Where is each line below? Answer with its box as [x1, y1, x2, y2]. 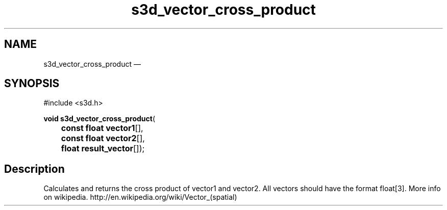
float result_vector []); [61, 143, 145, 154]
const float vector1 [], [61, 123, 143, 134]
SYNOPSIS [4, 77, 60, 90]
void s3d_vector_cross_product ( [43, 114, 156, 123]
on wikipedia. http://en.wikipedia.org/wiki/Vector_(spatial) [43, 193, 237, 202]
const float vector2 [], [61, 133, 145, 144]
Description [4, 162, 65, 175]
